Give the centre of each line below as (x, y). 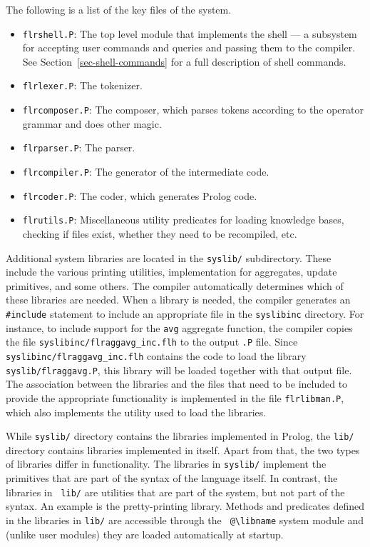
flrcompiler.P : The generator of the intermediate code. (146, 171)
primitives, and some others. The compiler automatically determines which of (175, 285)
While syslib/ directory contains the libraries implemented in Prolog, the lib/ (180, 436)
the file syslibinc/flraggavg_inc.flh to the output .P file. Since (152, 342)
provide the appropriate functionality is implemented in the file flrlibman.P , (175, 397)
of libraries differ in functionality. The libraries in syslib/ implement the (166, 464)
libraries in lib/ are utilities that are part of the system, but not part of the (175, 492)
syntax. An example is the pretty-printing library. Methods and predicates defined (185, 506)
